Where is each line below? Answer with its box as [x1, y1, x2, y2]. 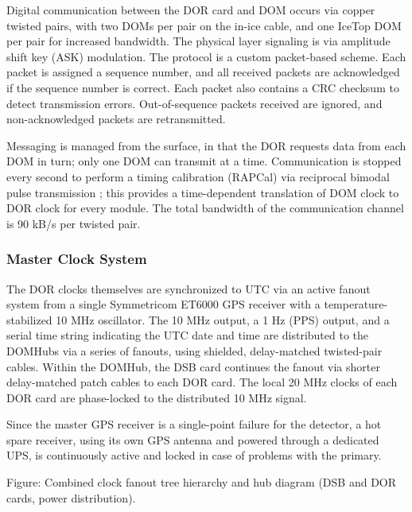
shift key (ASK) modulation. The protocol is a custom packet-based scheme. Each [6, 48, 406, 64]
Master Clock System [6, 249, 147, 269]
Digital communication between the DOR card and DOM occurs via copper [6, 2, 375, 17]
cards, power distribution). [6, 489, 136, 506]
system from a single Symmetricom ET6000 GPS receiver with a [6, 296, 321, 312]
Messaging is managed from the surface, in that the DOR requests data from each [6, 137, 406, 153]
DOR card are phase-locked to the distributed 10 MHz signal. [6, 389, 307, 405]
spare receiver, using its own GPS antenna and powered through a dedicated [6, 431, 379, 448]
